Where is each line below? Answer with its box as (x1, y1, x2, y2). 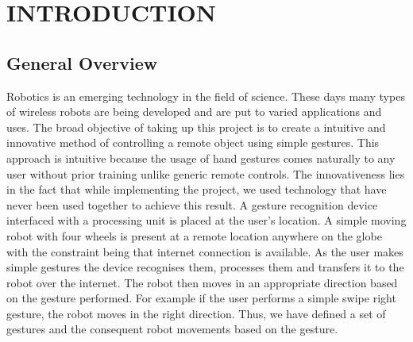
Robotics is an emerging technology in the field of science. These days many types (6, 87, 405, 104)
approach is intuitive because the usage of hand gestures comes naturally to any (6, 149, 396, 166)
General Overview (6, 50, 158, 75)
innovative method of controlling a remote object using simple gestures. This (6, 134, 380, 151)
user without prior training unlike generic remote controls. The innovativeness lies (6, 165, 405, 182)
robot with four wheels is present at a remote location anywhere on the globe (6, 227, 382, 244)
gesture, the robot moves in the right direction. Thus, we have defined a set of (6, 305, 386, 321)
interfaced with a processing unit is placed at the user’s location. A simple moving (6, 212, 407, 229)
